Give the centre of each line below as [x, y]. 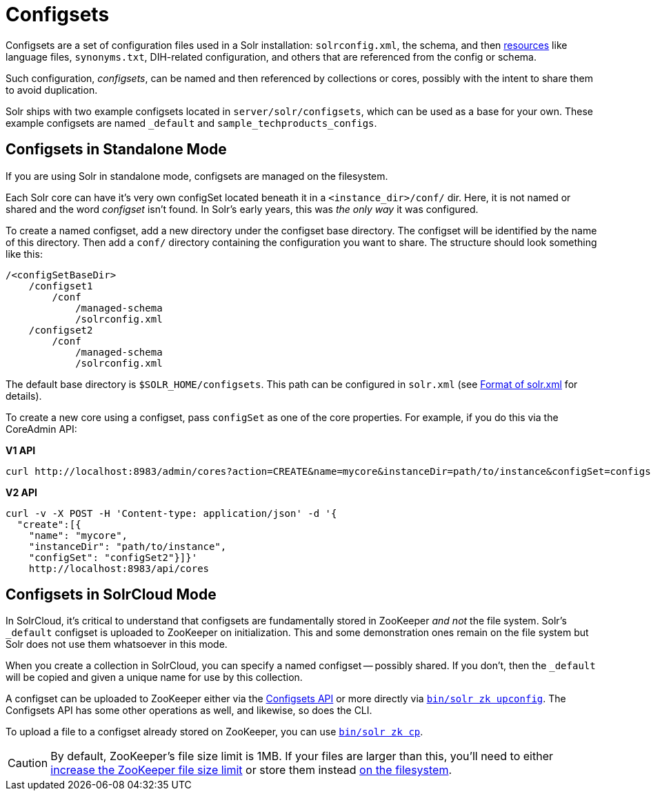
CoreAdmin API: [41, 429]
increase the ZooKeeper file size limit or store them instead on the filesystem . [251, 770]
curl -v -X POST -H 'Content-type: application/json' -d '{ [171, 513]
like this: [24, 254]
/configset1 [61, 286]
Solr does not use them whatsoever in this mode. [117, 644]
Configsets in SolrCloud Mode [111, 595]
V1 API [21, 450]
